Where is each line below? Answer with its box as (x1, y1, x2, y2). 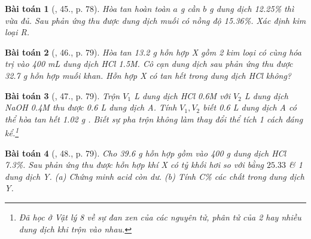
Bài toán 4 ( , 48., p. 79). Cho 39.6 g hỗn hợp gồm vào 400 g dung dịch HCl (5, 146, 286, 159)
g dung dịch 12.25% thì (209, 2, 294, 14)
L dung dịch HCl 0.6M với (134, 89, 231, 102)
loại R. (5, 26, 29, 38)
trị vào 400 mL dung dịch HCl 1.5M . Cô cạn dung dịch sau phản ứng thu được (5, 57, 293, 70)
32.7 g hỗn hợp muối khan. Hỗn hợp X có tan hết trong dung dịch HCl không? (5, 69, 292, 81)
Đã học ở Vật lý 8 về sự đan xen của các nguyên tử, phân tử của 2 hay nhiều (19, 210, 301, 223)
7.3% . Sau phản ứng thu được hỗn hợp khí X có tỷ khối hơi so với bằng (5, 158, 264, 171)
